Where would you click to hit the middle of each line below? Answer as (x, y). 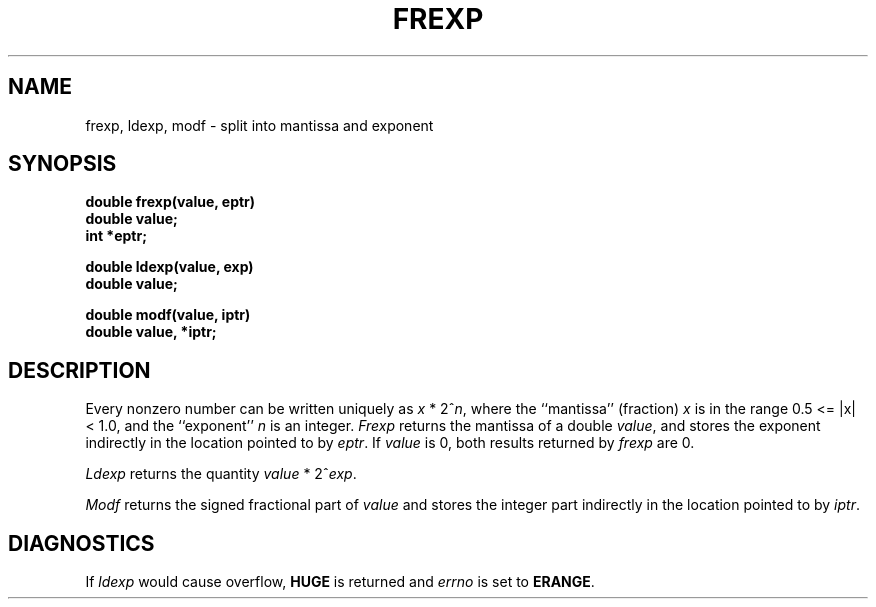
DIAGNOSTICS (81, 543)
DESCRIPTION (79, 370)
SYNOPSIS (62, 164)
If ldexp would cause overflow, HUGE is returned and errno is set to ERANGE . (340, 582)
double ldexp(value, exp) (169, 267)
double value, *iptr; (151, 332)
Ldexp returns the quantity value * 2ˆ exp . (221, 474)
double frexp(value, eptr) (170, 202)
